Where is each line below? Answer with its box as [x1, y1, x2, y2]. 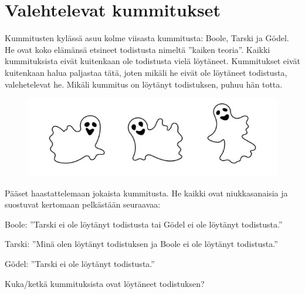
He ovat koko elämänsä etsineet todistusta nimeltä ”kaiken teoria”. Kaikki [5, 43, 270, 55]
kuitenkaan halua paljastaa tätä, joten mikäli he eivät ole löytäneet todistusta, [5, 66, 287, 78]
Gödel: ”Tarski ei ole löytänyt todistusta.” [5, 257, 155, 269]
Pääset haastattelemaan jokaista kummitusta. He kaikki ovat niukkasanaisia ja [5, 186, 288, 199]
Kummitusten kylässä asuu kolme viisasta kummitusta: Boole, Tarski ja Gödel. [5, 32, 289, 44]
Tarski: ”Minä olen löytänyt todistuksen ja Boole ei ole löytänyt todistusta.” [5, 238, 278, 250]
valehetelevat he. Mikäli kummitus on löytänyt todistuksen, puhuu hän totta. [5, 78, 283, 90]
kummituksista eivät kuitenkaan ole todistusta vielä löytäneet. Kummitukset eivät [5, 55, 300, 67]
